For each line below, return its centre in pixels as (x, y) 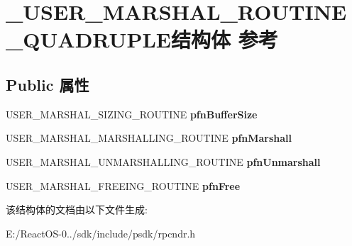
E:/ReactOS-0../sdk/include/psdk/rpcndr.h (101, 233)
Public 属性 (48, 84)
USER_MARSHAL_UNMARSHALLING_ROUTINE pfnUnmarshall (163, 161)
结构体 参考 (224, 39)
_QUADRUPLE (88, 39)
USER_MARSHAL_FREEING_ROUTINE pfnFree (123, 185)
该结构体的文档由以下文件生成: (77, 209)
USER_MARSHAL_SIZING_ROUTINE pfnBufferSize (132, 114)
